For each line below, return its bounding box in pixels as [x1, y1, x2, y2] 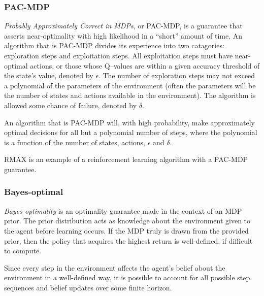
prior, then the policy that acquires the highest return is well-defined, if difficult [4, 235, 253, 246]
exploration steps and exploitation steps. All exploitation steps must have [4, 50, 233, 60]
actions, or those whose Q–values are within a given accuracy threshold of [30, 60, 260, 71]
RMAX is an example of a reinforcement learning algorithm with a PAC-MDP [4, 154, 248, 165]
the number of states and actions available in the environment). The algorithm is [4, 90, 256, 101]
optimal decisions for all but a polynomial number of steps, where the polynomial [4, 127, 257, 138]
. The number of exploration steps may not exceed [98, 70, 255, 81]
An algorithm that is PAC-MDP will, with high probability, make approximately [4, 117, 255, 127]
